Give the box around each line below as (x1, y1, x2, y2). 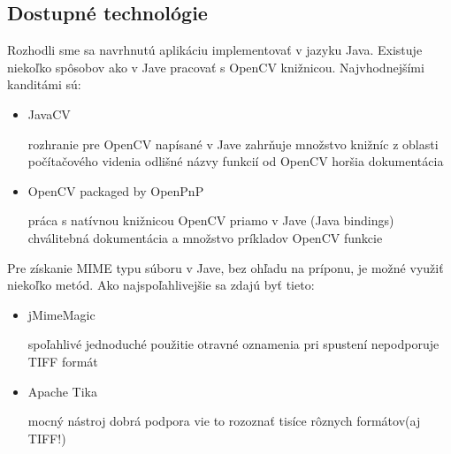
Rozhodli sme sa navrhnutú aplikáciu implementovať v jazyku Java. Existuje (7, 41, 423, 59)
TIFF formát (27, 352, 98, 370)
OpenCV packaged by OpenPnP (27, 181, 204, 200)
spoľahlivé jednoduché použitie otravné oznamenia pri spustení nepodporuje (27, 335, 440, 353)
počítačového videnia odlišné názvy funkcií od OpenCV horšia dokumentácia (27, 152, 444, 170)
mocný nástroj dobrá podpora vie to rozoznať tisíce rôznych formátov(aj (27, 412, 421, 430)
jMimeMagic (27, 305, 96, 323)
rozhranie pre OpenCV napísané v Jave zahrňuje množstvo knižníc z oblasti (27, 134, 439, 153)
